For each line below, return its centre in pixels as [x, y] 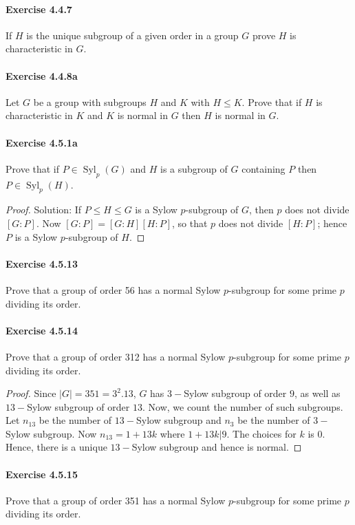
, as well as [317, 393]
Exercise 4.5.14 [42, 330]
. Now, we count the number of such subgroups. [243, 406]
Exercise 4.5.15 [42, 474]
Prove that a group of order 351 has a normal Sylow [116, 500]
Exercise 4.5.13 [42, 263]
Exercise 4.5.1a [42, 142]
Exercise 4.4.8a [42, 75]
